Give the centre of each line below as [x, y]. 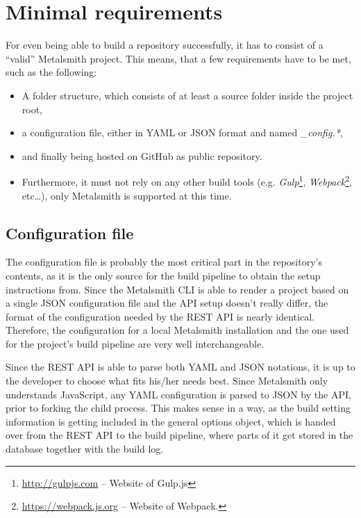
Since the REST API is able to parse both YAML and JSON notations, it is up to [180, 367]
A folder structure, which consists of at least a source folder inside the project [187, 95]
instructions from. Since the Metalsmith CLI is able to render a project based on [177, 289]
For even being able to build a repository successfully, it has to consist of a [165, 45]
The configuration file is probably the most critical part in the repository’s [164, 262]
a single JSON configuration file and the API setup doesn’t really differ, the [167, 303]
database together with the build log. [85, 449]
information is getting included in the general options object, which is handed [171, 421]
